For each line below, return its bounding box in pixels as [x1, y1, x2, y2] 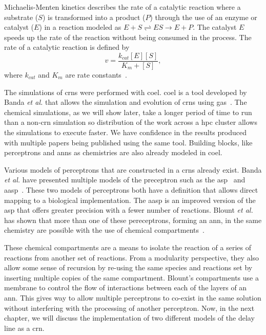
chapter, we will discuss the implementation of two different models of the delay [4, 312, 255, 323]
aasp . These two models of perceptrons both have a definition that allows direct [4, 184, 258, 195]
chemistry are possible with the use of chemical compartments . [4, 225, 204, 235]
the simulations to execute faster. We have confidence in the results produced [4, 127, 247, 137]
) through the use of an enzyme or [150, 11, 257, 22]
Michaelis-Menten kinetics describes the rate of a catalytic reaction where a [4, 2, 241, 12]
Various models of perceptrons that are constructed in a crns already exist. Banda [4, 164, 262, 175]
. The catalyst [193, 22, 237, 32]
